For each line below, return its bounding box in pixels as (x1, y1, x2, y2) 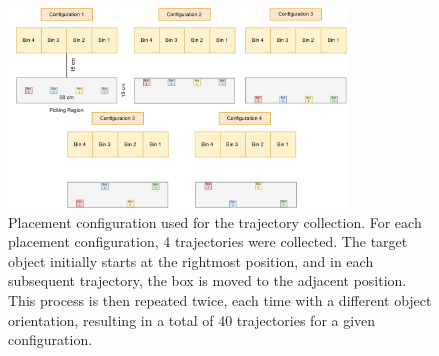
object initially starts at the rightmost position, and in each (8, 250, 374, 271)
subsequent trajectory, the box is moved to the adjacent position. (8, 270, 407, 291)
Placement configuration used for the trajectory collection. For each (8, 211, 422, 232)
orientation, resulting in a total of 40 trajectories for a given (8, 309, 376, 330)
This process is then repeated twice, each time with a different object (8, 290, 432, 311)
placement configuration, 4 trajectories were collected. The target (8, 231, 408, 252)
